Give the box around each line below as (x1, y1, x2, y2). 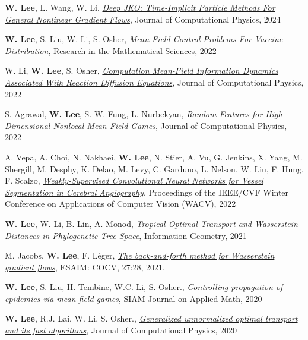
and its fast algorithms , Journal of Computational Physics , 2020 (5, 324, 237, 336)
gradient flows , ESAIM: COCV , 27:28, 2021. (5, 260, 165, 273)
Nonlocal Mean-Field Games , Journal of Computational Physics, (53, 119, 287, 131)
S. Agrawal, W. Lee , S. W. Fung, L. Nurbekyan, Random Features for (5, 108, 263, 120)
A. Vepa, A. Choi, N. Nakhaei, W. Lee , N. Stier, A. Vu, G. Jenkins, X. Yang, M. (5, 150, 303, 163)
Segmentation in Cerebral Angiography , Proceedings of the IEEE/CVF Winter (5, 185, 289, 198)
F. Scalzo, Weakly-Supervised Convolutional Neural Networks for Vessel (5, 174, 263, 187)
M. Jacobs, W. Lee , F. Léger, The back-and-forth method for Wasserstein (5, 249, 275, 262)
